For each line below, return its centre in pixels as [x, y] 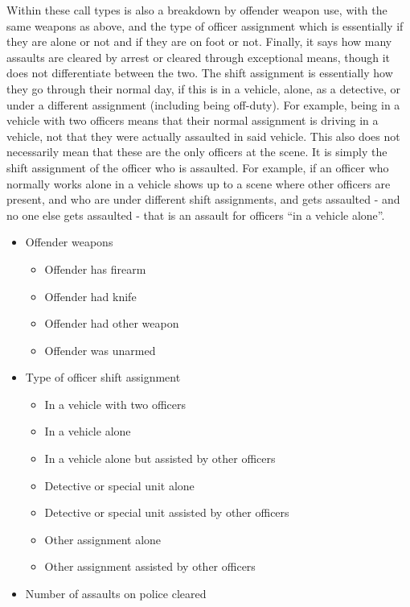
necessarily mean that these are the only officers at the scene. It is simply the [197, 152]
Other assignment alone [103, 539]
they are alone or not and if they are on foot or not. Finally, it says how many [199, 41]
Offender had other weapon [112, 323]
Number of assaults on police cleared [116, 594]
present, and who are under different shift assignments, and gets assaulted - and [203, 199]
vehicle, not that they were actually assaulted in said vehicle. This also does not [203, 136]
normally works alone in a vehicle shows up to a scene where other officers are [199, 183]
